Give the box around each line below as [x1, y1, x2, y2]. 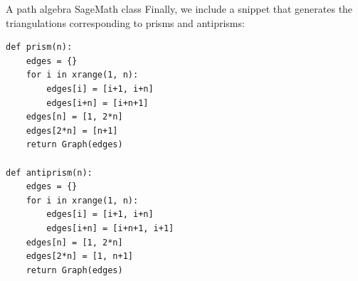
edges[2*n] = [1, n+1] [26, 251, 133, 262]
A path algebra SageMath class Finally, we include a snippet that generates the [6, 1, 353, 16]
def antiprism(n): [6, 167, 93, 178]
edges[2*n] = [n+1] [26, 125, 118, 136]
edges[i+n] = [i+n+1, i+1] [46, 223, 174, 233]
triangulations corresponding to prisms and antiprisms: [6, 15, 245, 30]
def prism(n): [6, 42, 73, 53]
